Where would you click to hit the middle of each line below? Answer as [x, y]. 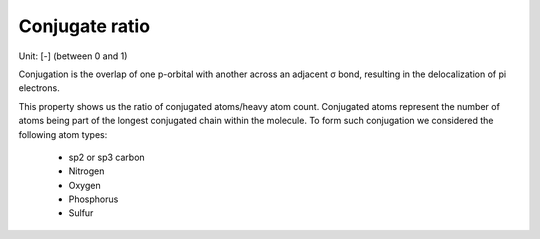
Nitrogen [86, 171]
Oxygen [84, 185]
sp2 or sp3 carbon [106, 157]
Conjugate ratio [84, 26]
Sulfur [81, 213]
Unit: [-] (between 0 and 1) [73, 56]
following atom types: [63, 134]
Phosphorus [93, 199]
